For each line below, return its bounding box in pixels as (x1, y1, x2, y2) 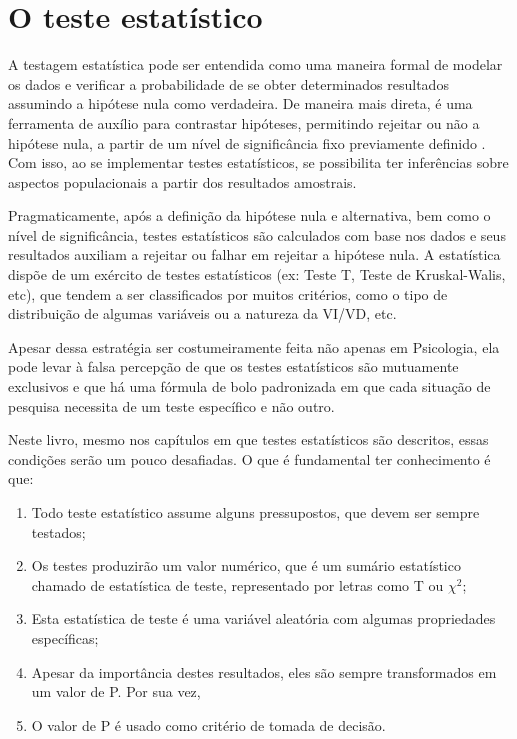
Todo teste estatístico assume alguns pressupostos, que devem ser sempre (31, 502, 480, 522)
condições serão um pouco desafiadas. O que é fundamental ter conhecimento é (8, 448, 491, 469)
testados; (31, 521, 86, 542)
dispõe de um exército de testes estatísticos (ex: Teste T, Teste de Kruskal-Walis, (8, 264, 506, 285)
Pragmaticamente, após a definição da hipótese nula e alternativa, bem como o (8, 205, 491, 226)
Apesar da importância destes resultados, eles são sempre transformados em (31, 661, 497, 682)
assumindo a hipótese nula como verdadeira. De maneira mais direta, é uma (8, 93, 473, 114)
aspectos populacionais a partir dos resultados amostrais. (8, 171, 357, 192)
